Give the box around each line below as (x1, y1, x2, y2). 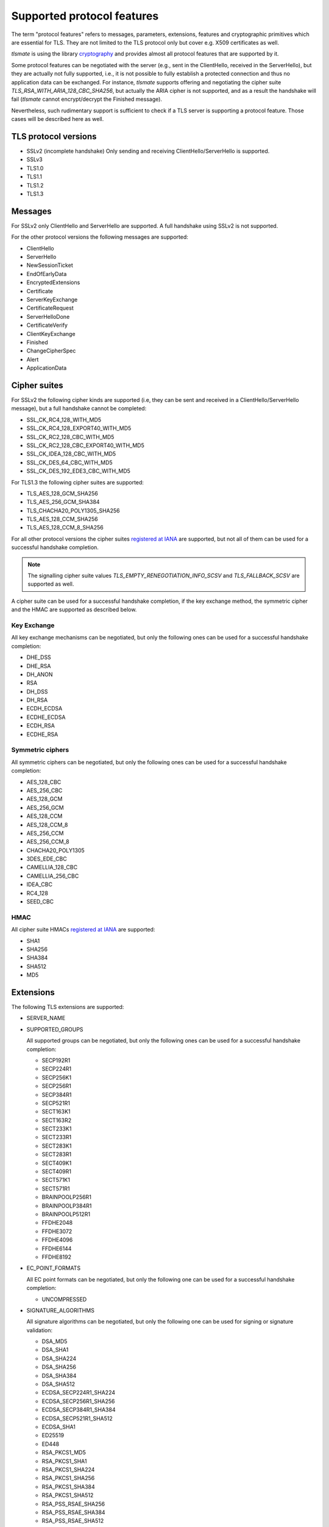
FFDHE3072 (41, 1228, 73, 1235)
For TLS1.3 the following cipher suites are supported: (11, 478, 144, 486)
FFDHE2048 (41, 1219, 73, 1226)
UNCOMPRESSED (41, 1296, 87, 1303)
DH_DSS (26, 688, 48, 695)
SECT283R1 (41, 1151, 72, 1158)
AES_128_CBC (26, 778, 62, 785)
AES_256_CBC (26, 787, 63, 794)
